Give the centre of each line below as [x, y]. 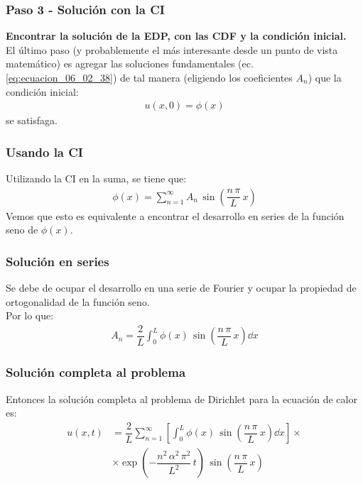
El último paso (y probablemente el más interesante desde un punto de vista [172, 49]
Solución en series [58, 261]
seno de [22, 230]
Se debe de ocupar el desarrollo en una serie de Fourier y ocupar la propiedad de [181, 288]
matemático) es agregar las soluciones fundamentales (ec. [130, 64]
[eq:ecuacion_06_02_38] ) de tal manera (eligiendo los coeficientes [149, 77]
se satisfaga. [32, 120]
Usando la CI [44, 152]
